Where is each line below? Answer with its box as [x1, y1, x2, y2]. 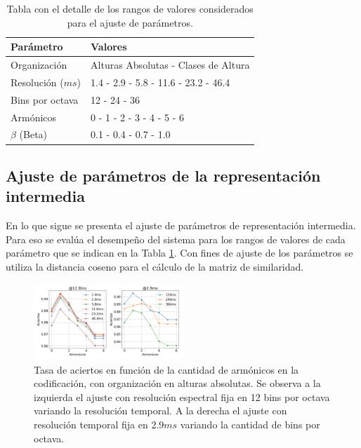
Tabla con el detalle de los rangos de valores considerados [6, 1, 254, 15]
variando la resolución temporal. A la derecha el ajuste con [34, 403, 287, 418]
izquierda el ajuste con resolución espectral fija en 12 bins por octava [34, 389, 330, 404]
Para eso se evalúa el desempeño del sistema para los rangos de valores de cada [6, 231, 346, 246]
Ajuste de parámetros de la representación [6, 164, 321, 186]
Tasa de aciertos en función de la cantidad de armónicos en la [34, 362, 299, 376]
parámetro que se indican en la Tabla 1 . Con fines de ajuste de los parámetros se [6, 245, 353, 260]
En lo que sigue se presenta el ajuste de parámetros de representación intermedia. [6, 218, 356, 233]
